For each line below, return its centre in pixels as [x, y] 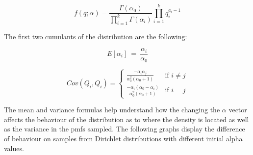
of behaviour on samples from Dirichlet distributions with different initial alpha [123, 139]
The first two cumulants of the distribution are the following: [96, 36]
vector [238, 110]
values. [14, 148]
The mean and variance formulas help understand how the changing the [112, 110]
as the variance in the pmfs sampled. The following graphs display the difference [125, 129]
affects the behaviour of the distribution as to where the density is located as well [126, 119]
